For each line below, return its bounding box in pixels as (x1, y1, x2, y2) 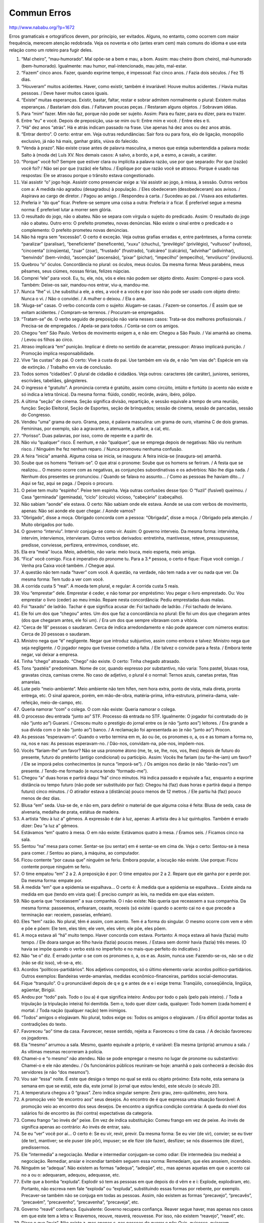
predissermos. (21, 1145, 51, 1151)
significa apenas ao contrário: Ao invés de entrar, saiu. (21, 1124, 131, 1130)
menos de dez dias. (21, 795, 61, 801)
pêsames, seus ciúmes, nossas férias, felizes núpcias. (21, 268, 131, 274)
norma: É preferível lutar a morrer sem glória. (21, 206, 112, 212)
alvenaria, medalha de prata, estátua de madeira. (21, 809, 120, 815)
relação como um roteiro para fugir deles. (9, 47, 93, 53)
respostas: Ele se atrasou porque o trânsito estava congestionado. (21, 172, 155, 178)
